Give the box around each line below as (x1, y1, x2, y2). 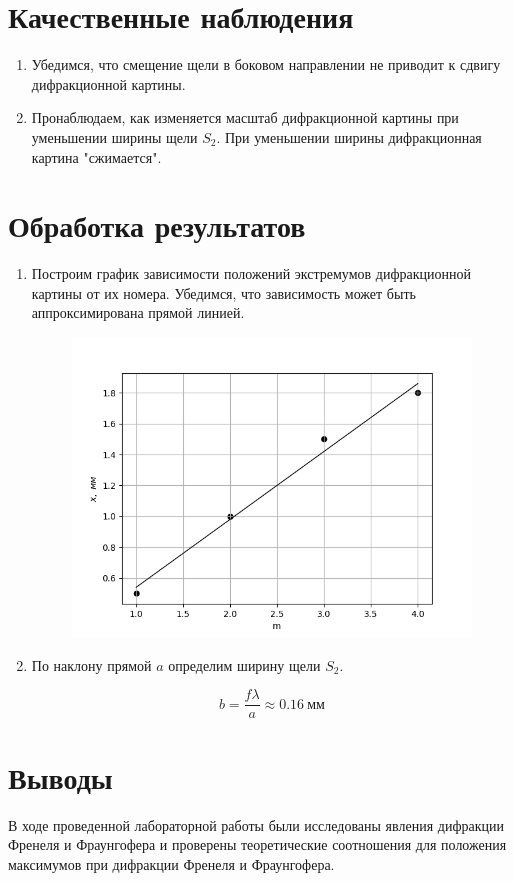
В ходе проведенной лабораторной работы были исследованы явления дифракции (8, 814, 504, 835)
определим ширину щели (168, 654, 321, 675)
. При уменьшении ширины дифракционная (216, 126, 482, 147)
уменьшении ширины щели (31, 126, 198, 147)
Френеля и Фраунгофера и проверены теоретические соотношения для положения (8, 834, 507, 855)
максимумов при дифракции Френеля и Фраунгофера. (8, 853, 335, 874)
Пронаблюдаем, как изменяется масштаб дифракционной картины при (31, 107, 459, 128)
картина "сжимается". (31, 146, 162, 167)
